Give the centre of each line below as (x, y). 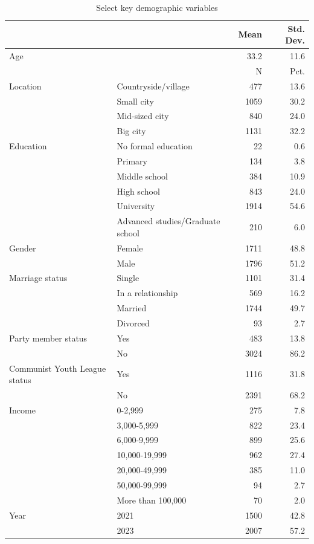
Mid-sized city (143, 116)
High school (138, 191)
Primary (132, 160)
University (136, 206)
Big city (131, 131)
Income (22, 410)
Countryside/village (153, 86)
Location (25, 86)
